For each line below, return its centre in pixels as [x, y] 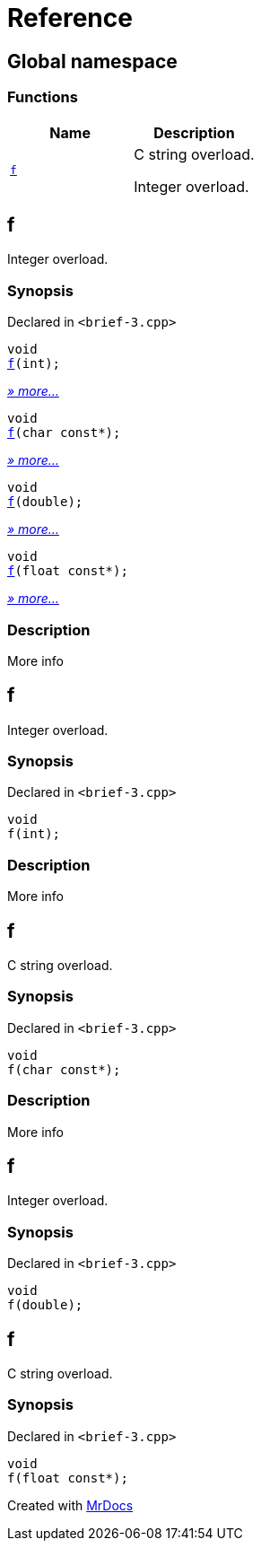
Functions [43, 97]
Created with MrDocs [70, 1505]
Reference [70, 18]
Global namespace [92, 61]
